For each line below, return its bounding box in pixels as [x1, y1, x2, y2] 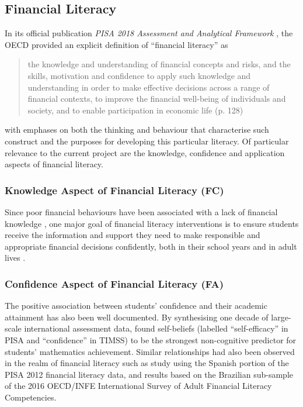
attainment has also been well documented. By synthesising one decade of [5, 311, 269, 323]
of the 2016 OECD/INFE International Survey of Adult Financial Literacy [5, 380, 272, 392]
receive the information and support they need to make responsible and [5, 229, 260, 241]
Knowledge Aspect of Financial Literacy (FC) [5, 182, 224, 197]
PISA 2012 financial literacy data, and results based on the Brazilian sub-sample [5, 368, 294, 380]
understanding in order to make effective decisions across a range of [27, 81, 270, 93]
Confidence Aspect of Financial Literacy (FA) [5, 276, 224, 291]
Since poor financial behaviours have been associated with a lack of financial [5, 205, 278, 218]
